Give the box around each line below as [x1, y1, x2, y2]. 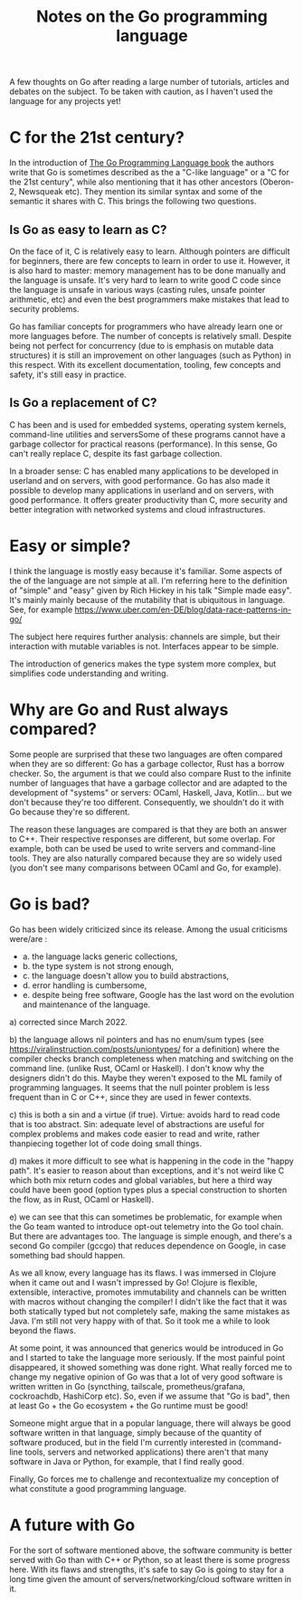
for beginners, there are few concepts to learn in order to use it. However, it [9, 255, 291, 266]
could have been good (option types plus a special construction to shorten [9, 1184, 288, 1195]
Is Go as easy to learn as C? [9, 221, 167, 237]
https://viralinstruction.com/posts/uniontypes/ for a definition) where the [9, 1043, 280, 1054]
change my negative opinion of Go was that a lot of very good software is [9, 1371, 283, 1382]
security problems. [9, 303, 80, 314]
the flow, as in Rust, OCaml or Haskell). [9, 1193, 155, 1204]
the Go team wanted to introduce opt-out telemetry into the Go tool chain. [9, 1220, 284, 1231]
